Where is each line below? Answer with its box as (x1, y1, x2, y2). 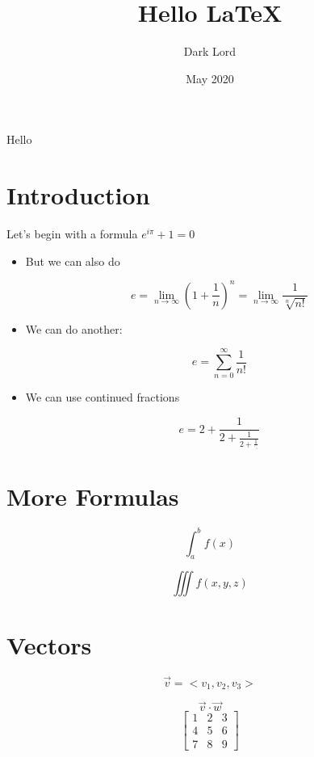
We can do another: (25, 320, 123, 337)
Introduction (6, 179, 150, 212)
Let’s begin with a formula (6, 225, 138, 242)
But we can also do (25, 252, 120, 269)
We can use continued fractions (25, 389, 180, 406)
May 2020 (186, 69, 234, 86)
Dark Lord (183, 43, 237, 60)
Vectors (6, 628, 92, 661)
